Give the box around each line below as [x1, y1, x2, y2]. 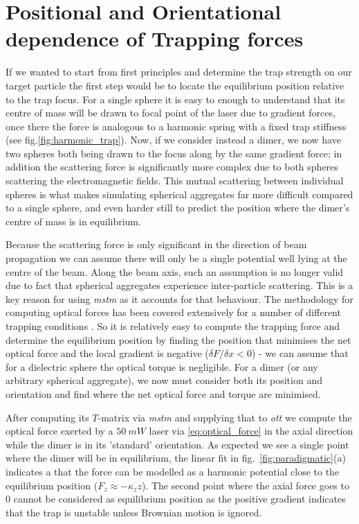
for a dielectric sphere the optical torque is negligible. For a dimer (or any [6, 359, 318, 374]
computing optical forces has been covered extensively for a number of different [6, 305, 341, 320]
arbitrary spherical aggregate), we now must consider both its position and [6, 373, 322, 387]
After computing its [6, 410, 89, 424]
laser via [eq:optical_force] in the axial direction [149, 423, 353, 438]
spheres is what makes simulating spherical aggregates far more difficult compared [6, 186, 353, 201]
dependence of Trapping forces [6, 24, 304, 53]
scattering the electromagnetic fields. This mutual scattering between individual [6, 173, 344, 188]
